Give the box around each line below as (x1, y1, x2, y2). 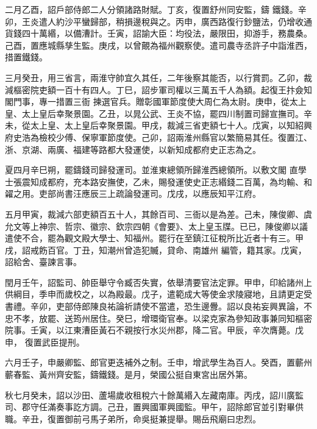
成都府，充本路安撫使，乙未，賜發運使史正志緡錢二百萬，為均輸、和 (38, 175, 312, 188)
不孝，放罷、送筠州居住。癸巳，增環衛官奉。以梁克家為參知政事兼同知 (13, 311, 295, 324)
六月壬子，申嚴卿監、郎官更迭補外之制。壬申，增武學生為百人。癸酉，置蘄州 (5, 356, 312, 369)
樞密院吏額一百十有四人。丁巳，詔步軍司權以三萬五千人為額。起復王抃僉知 (13, 83, 312, 96)
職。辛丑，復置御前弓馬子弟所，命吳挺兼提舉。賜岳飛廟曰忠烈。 (5, 412, 261, 425)
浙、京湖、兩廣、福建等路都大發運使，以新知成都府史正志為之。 (5, 143, 261, 155)
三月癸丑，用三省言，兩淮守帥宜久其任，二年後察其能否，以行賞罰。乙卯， (5, 71, 304, 83)
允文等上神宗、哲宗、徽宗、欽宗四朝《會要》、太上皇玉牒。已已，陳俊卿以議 (5, 219, 308, 232)
